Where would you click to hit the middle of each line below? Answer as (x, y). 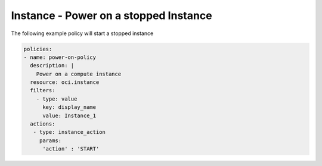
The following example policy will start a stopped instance (82, 33)
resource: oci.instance (65, 82)
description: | (52, 66)
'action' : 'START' (71, 149)
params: (50, 140)
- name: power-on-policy (60, 57)
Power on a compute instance (79, 74)
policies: (38, 49)
